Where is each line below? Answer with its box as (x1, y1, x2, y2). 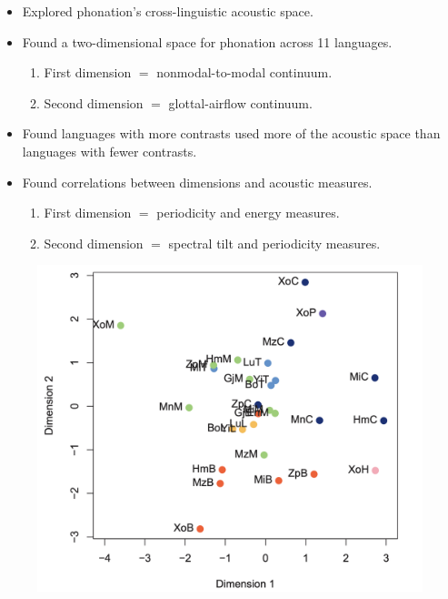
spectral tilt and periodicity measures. (168, 233, 381, 252)
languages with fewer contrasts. (22, 141, 197, 160)
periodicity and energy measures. (156, 203, 340, 222)
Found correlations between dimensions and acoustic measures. (22, 172, 373, 191)
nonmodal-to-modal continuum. (156, 63, 333, 82)
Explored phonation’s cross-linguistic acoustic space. (22, 2, 314, 20)
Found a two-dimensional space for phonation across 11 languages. (22, 32, 393, 51)
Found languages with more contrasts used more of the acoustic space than (22, 124, 441, 143)
